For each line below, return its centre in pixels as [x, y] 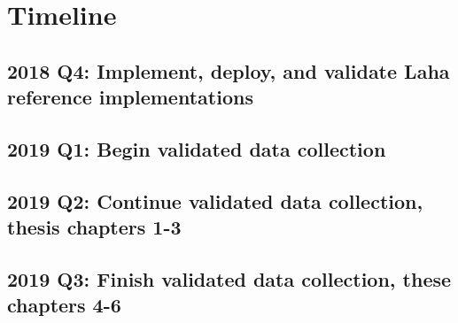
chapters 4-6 [64, 305]
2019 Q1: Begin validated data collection [197, 148]
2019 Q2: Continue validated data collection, [215, 200]
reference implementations [130, 97]
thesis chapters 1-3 [94, 227]
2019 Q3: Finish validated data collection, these [229, 278]
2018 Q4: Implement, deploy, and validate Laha [229, 70]
